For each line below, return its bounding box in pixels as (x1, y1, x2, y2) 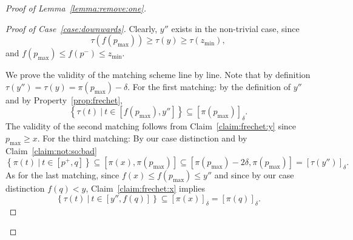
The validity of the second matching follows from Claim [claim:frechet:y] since (5, 120, 297, 132)
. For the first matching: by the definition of (127, 80, 291, 92)
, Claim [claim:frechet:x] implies (86, 182, 205, 195)
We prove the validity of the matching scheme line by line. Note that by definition (5, 68, 311, 81)
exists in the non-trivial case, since (171, 22, 300, 34)
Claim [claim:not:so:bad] (5, 144, 97, 157)
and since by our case (214, 169, 294, 181)
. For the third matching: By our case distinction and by (37, 131, 247, 144)
